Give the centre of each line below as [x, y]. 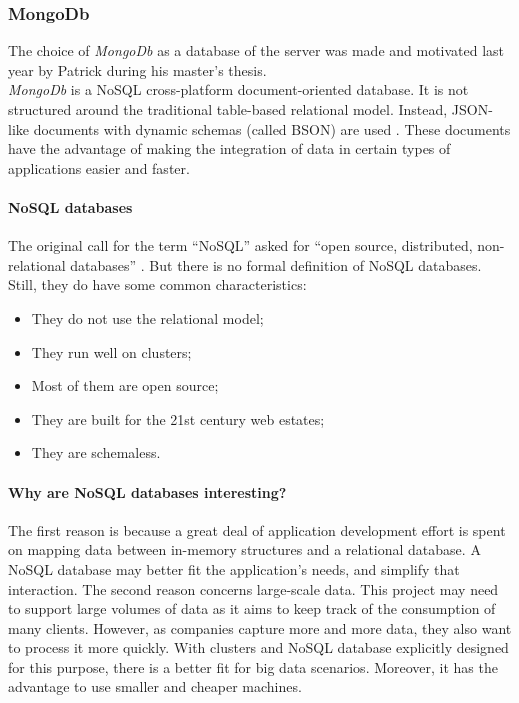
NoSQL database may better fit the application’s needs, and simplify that [234, 568]
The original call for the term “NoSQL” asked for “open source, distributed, [240, 245]
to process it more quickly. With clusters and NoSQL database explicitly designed [258, 647]
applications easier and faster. [99, 167]
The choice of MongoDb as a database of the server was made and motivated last [256, 50]
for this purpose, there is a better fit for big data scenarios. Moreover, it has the [253, 666]
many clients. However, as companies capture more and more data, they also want [260, 627]
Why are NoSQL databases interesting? [147, 491]
